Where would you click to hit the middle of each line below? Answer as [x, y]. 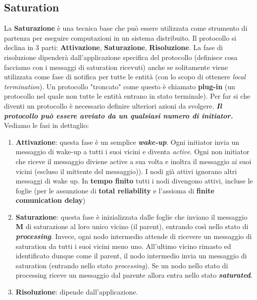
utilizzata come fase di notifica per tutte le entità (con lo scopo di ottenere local [125, 77]
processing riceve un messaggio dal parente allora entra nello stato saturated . [134, 275]
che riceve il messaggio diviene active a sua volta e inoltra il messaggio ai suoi [133, 161]
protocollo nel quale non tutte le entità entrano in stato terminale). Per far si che [127, 96]
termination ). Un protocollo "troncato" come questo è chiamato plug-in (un [120, 86]
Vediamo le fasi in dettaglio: [47, 125]
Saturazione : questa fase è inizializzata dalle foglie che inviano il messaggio [131, 216]
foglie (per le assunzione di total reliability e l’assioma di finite [115, 190]
